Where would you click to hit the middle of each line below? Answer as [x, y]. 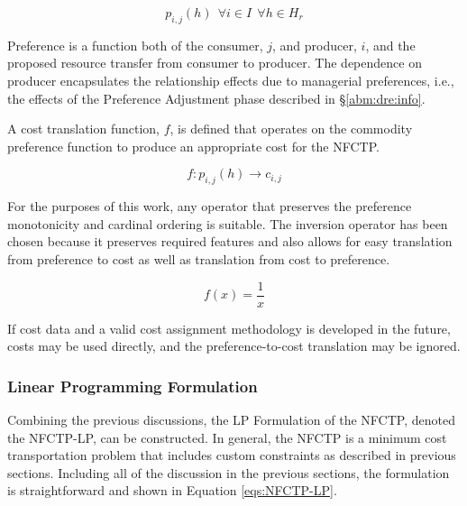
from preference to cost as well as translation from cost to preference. [199, 258]
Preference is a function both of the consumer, [135, 45]
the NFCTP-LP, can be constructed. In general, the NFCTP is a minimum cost [227, 437]
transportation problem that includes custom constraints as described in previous [232, 455]
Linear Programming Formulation [133, 386]
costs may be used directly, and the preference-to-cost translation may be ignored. [234, 346]
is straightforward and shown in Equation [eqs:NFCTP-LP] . [172, 490]
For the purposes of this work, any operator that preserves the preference [210, 206]
